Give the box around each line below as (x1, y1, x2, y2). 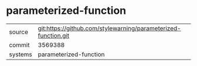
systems (9, 50, 32, 58)
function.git (38, 31, 70, 39)
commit (9, 41, 30, 49)
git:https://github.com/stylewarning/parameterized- (38, 24, 181, 32)
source (9, 28, 28, 36)
